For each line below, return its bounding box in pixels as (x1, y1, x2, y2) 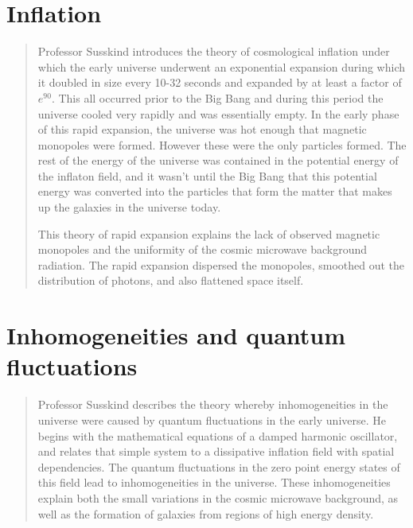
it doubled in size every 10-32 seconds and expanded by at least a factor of (37, 74, 402, 91)
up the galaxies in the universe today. (37, 199, 221, 215)
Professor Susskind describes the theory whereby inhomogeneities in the (37, 396, 388, 413)
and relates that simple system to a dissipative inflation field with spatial (37, 443, 395, 460)
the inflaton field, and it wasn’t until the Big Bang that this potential (37, 167, 377, 184)
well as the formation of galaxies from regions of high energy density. (37, 505, 374, 522)
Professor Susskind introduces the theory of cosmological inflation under (37, 43, 390, 60)
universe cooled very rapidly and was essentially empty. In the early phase (37, 105, 399, 122)
